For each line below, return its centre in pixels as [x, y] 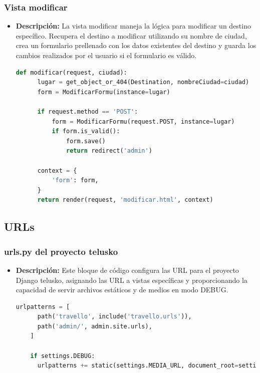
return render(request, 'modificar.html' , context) [125, 200]
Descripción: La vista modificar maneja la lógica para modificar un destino [133, 26]
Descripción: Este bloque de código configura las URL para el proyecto [127, 270]
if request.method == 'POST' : [88, 111]
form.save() [86, 141]
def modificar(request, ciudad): [71, 72]
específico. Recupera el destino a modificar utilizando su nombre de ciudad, [131, 35]
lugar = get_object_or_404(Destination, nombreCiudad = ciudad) [143, 82]
